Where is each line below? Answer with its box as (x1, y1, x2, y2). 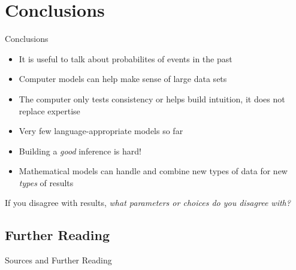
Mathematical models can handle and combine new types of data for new (19, 165, 288, 177)
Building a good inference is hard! (19, 144, 141, 157)
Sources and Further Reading (5, 254, 112, 266)
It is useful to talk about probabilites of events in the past (19, 52, 232, 65)
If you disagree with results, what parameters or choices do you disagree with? (5, 196, 291, 209)
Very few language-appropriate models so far (19, 125, 183, 137)
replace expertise (19, 104, 80, 117)
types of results (19, 176, 74, 189)
